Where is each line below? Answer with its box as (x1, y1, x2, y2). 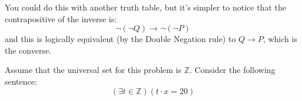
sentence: (5, 75, 37, 87)
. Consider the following (190, 64, 276, 76)
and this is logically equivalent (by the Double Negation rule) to (5, 33, 236, 45)
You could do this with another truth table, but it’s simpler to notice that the (5, 1, 286, 13)
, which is (263, 33, 297, 45)
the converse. (5, 44, 52, 56)
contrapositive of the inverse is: (5, 12, 117, 25)
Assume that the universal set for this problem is (5, 64, 182, 76)
